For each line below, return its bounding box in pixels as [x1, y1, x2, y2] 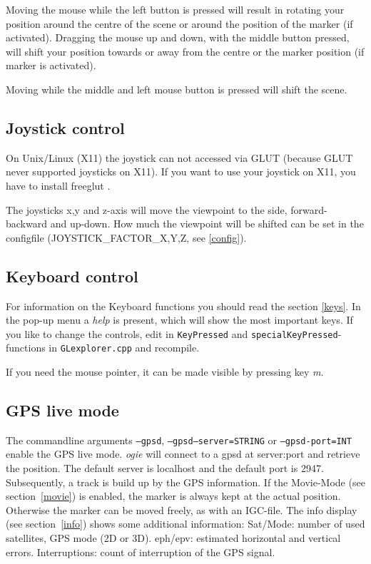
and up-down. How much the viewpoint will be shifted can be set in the [50, 216, 364, 231]
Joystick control [6, 116, 125, 138]
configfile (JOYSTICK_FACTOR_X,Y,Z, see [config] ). [6, 230, 247, 245]
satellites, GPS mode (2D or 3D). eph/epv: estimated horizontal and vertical [6, 530, 341, 545]
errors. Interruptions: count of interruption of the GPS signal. [6, 544, 275, 559]
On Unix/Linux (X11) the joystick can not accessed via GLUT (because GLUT [6, 150, 353, 165]
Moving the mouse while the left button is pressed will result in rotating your [6, 2, 345, 16]
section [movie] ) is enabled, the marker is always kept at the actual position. [6, 488, 341, 503]
